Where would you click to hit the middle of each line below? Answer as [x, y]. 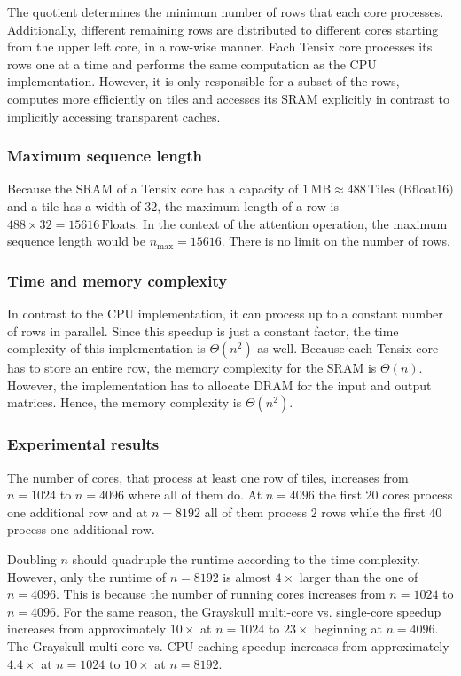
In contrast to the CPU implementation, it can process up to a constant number [225, 313]
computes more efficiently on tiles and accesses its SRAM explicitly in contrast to [228, 98]
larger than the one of [359, 576]
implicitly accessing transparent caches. [114, 116]
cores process [418, 495]
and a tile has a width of [74, 205]
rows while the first [373, 511]
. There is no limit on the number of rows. [336, 241]
